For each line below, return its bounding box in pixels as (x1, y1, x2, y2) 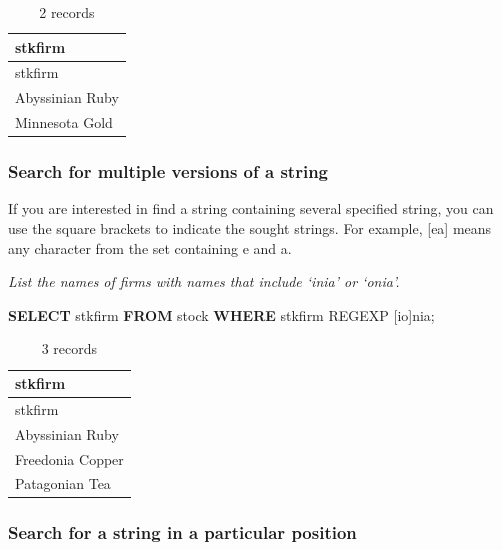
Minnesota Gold (15, 112, 113, 133)
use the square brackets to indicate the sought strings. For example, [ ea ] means (8, 218, 492, 239)
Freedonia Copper (15, 448, 124, 469)
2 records (39, 2, 95, 22)
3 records (41, 338, 98, 359)
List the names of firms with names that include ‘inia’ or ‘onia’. (8, 271, 400, 292)
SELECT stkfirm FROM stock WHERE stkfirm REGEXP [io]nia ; (8, 304, 435, 325)
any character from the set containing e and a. (8, 237, 292, 258)
